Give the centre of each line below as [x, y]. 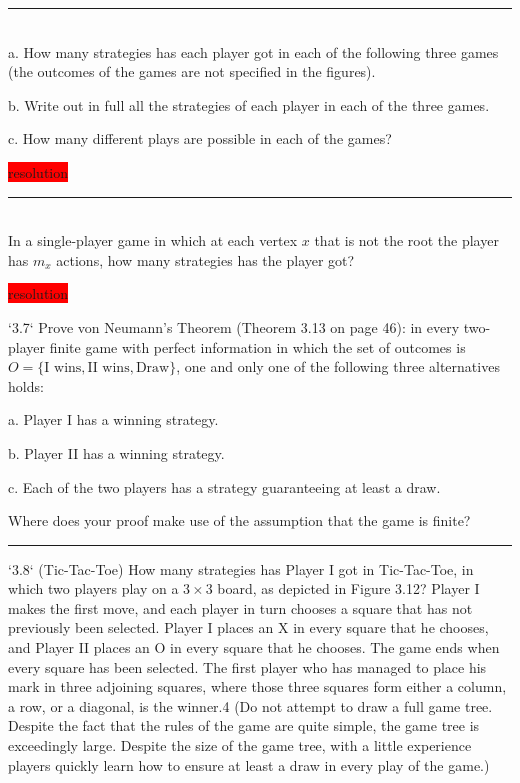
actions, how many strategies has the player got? [205, 259]
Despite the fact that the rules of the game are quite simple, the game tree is [244, 725]
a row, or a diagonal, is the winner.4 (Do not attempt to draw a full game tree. [250, 705]
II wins [108, 368]
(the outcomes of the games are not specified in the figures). [192, 71]
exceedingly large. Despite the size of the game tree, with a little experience [240, 745]
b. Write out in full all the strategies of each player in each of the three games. [249, 104]
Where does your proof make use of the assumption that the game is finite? [239, 520]
